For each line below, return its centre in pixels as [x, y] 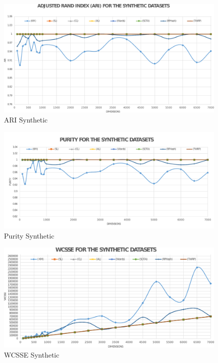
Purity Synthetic [29, 235]
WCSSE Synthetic [32, 354]
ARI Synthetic [26, 120]
